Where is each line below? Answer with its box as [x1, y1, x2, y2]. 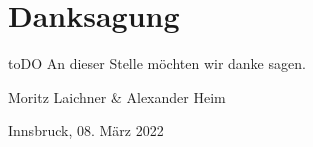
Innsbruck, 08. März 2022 [8, 120, 164, 141]
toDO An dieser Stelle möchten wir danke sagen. [8, 53, 306, 74]
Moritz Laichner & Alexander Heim [8, 86, 226, 107]
